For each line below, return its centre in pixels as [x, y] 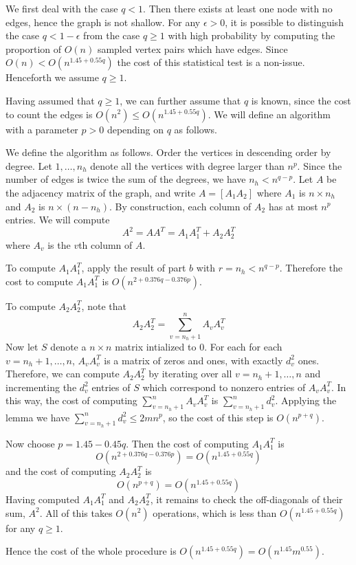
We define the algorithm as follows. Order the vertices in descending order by [168, 152]
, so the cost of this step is [218, 417]
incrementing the [41, 387]
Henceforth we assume [52, 77]
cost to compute [40, 281]
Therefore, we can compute [63, 374]
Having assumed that [50, 100]
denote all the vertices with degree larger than [187, 165]
